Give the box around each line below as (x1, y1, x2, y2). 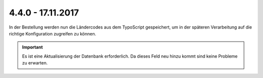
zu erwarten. (22, 60, 48, 66)
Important (22, 44, 43, 50)
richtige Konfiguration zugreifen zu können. (9, 31, 96, 36)
